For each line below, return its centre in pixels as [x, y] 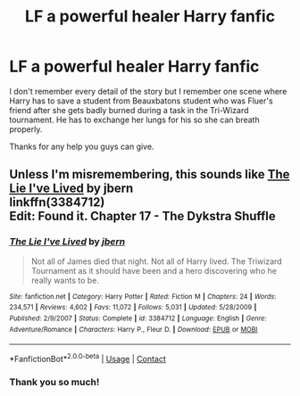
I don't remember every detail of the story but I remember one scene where [148, 91]
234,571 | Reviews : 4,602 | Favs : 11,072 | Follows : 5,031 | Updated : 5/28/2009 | [133, 308]
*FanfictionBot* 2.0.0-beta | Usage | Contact [88, 358]
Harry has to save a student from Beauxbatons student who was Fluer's [142, 101]
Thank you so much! [54, 382]
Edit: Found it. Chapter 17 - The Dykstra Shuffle [143, 216]
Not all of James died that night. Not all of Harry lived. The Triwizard [157, 261]
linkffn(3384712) [57, 202]
